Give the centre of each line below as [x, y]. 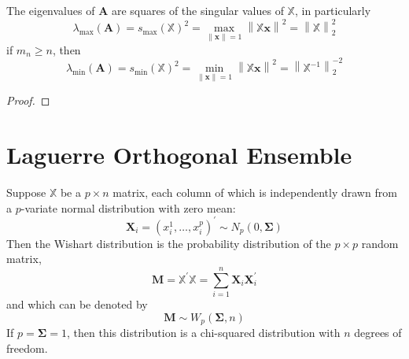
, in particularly [333, 10]
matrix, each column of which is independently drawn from [255, 192]
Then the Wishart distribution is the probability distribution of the [169, 243]
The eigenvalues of [51, 10]
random [380, 243]
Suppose [26, 192]
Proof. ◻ [28, 100]
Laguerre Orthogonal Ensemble [179, 155]
